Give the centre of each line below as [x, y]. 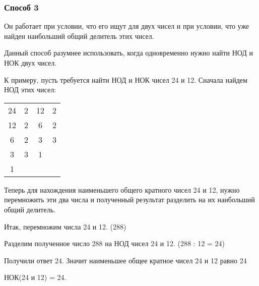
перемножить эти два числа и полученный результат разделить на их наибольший [129, 199]
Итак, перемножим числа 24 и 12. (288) [65, 226]
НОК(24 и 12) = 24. [35, 277]
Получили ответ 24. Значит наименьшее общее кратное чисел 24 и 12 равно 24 [125, 260]
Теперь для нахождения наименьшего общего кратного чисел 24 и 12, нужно [122, 189]
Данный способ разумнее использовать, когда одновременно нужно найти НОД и [128, 53]
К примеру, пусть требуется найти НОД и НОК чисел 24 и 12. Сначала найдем [126, 79]
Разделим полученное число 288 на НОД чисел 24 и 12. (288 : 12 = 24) [114, 243]
